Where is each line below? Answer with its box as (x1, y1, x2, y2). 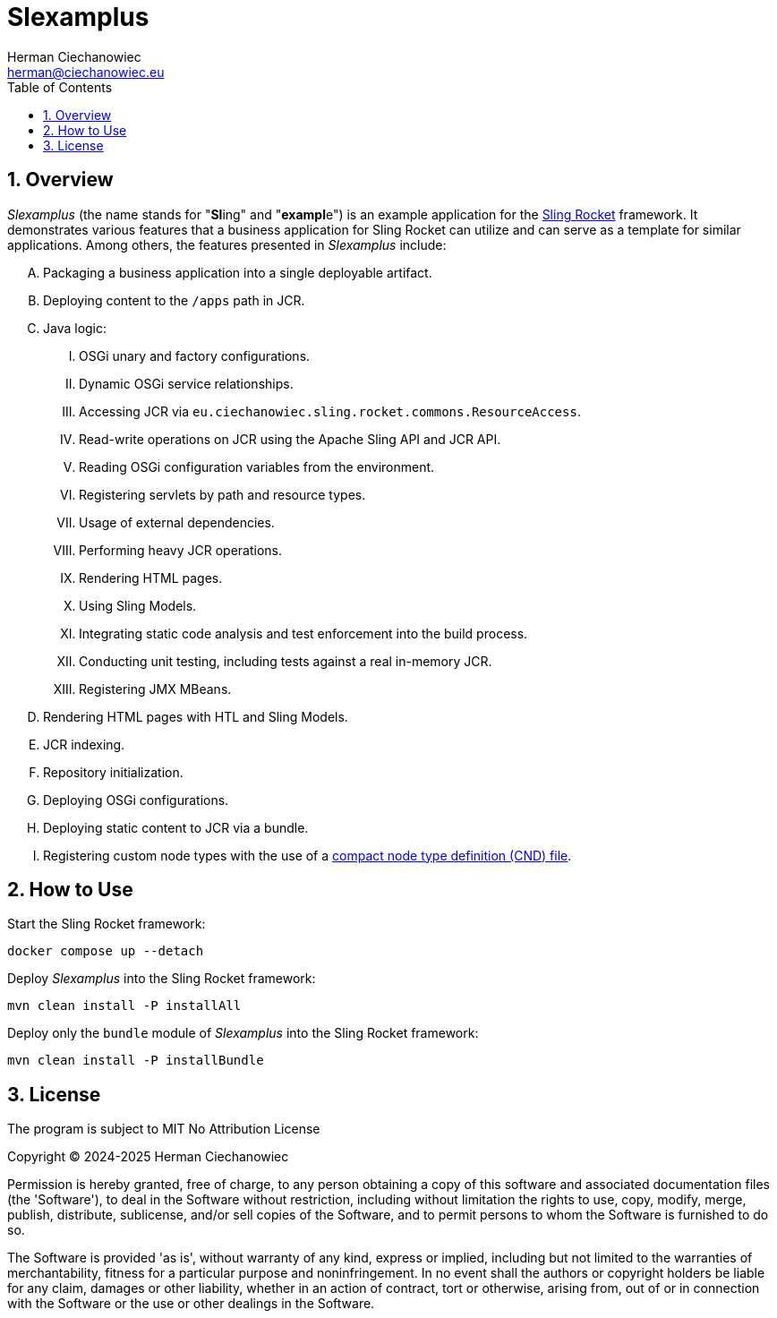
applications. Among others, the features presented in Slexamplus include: (7, 236, 447, 252)
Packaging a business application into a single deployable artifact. (43, 264, 432, 280)
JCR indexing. (43, 736, 125, 752)
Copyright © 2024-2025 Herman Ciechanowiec (7, 1149, 289, 1165)
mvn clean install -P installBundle (7, 1053, 264, 1068)
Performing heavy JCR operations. (79, 542, 283, 558)
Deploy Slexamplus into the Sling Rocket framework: (7, 971, 316, 987)
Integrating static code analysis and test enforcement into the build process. (79, 625, 528, 641)
